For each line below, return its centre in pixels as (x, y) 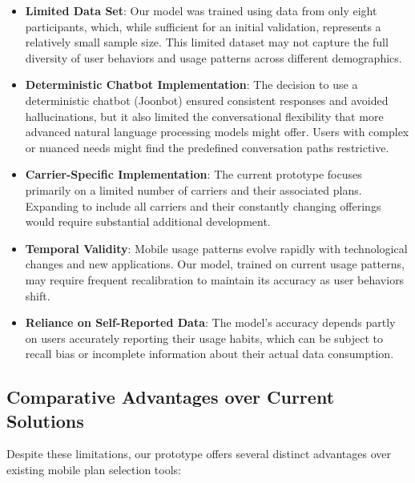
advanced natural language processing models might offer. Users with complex (217, 132)
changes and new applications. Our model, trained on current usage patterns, (215, 264)
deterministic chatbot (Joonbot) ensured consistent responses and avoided (207, 100)
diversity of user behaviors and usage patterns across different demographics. (214, 57)
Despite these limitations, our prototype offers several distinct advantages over (199, 454)
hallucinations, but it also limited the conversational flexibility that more (204, 116)
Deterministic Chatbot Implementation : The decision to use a (191, 85)
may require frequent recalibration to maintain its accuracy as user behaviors (215, 279)
